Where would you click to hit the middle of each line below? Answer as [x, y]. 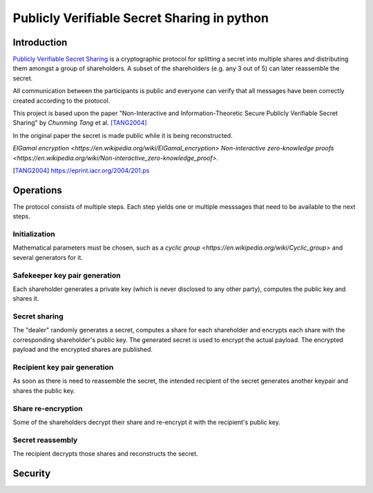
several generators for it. [48, 257]
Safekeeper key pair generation [67, 275]
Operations [37, 190]
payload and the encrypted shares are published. [83, 350]
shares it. [26, 299]
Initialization [34, 234]
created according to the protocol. [61, 101]
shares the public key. [44, 390]
